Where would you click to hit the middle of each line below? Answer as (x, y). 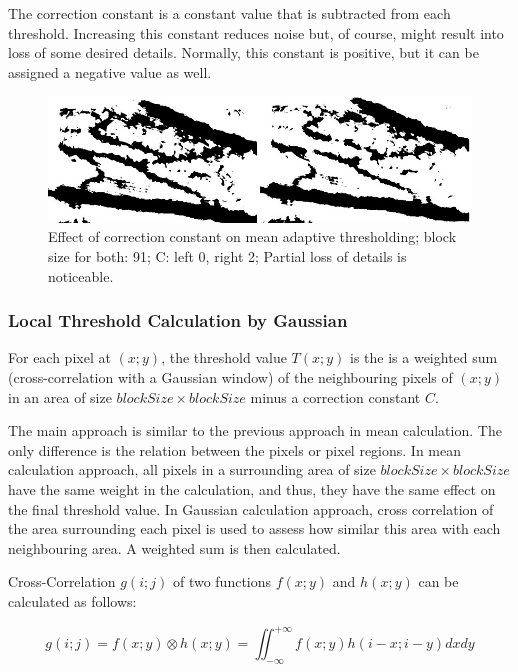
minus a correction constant (335, 396)
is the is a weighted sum (424, 357)
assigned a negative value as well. (110, 71)
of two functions (222, 581)
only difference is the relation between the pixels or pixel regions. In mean (235, 449)
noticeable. (81, 275)
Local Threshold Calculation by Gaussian (178, 320)
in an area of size (60, 396)
